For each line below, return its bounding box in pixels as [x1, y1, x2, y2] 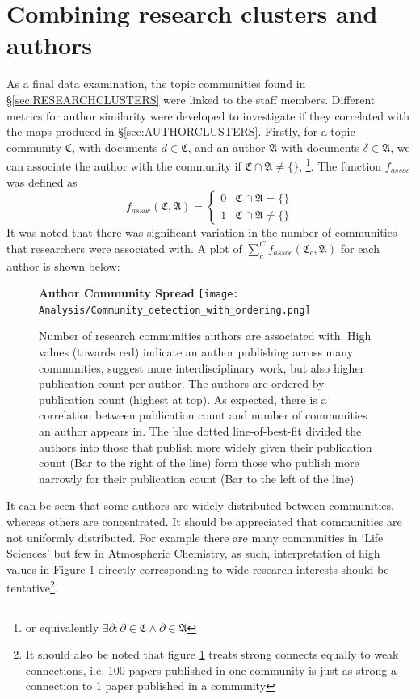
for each [340, 239, 380, 256]
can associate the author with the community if [6, 157, 241, 174]
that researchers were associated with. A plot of [6, 239, 242, 256]
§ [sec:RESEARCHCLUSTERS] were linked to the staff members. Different [6, 91, 376, 107]
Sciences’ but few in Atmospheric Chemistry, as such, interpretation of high [6, 545, 380, 562]
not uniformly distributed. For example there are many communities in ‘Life [6, 528, 384, 545]
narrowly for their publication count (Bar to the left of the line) [39, 470, 355, 486]
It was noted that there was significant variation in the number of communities [6, 224, 397, 241]
